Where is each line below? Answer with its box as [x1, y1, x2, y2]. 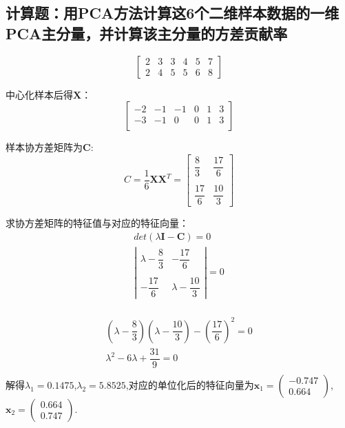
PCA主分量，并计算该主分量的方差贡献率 [6, 22, 288, 43]
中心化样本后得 [6, 87, 73, 101]
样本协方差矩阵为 [6, 140, 83, 154]
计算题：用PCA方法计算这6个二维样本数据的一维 [6, 2, 339, 23]
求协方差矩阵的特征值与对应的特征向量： [6, 216, 189, 230]
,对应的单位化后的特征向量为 [125, 377, 254, 391]
